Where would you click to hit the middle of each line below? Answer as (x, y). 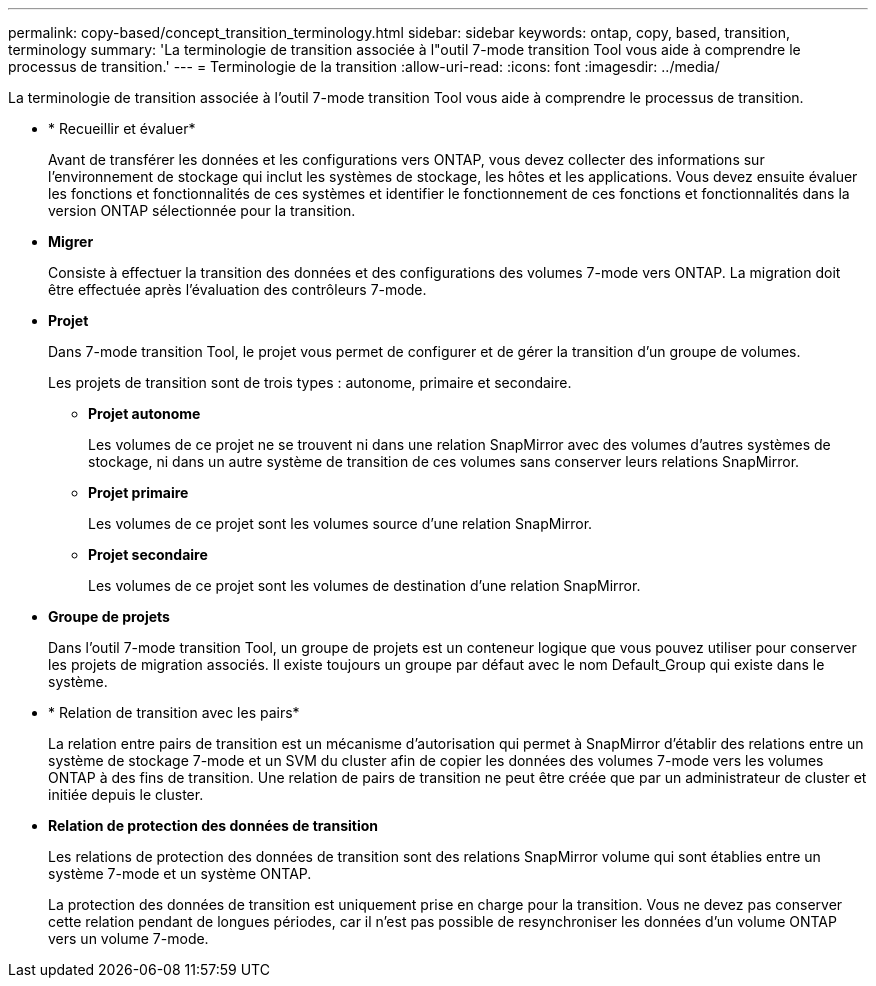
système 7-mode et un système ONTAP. (180, 873)
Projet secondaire (148, 554)
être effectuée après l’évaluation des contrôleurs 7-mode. (237, 289)
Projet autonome (144, 413)
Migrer (71, 241)
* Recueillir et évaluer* (122, 128)
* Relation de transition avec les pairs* (174, 712)
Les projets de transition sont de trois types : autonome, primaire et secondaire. (310, 382)
